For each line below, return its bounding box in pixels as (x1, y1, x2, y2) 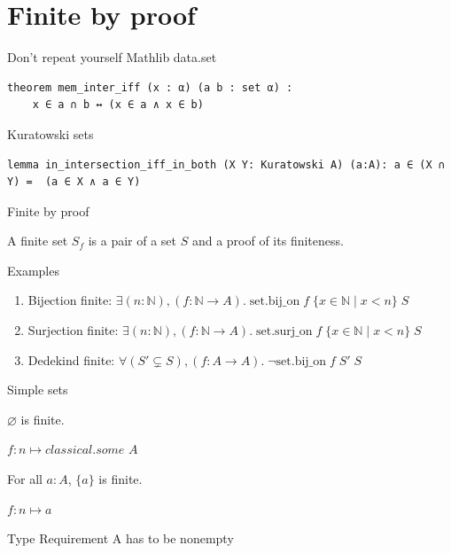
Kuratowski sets (7, 124, 94, 143)
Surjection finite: (27, 321, 119, 339)
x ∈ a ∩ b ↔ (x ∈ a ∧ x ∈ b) (32, 98, 204, 112)
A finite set (7, 231, 68, 250)
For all (7, 470, 43, 488)
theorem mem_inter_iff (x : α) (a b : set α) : (7, 81, 293, 94)
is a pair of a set (88, 231, 176, 250)
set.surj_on (256, 325, 313, 339)
